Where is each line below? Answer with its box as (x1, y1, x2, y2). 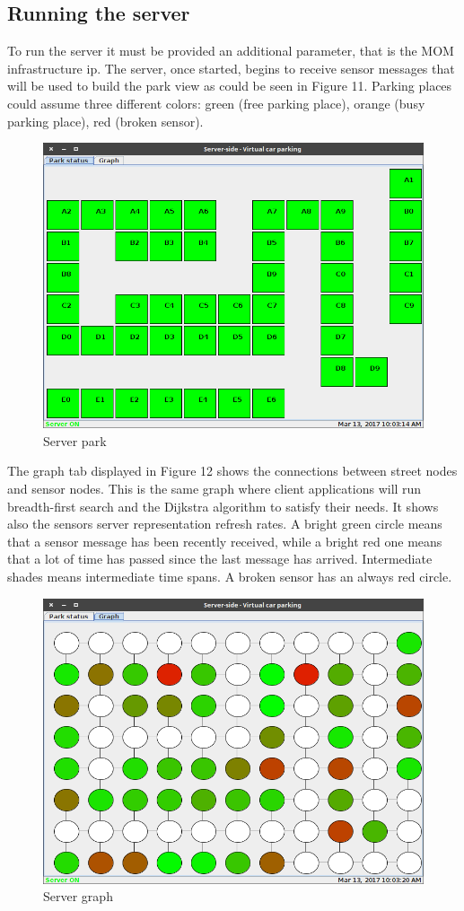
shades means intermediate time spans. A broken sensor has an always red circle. (7, 566, 452, 585)
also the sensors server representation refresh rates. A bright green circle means (7, 514, 442, 533)
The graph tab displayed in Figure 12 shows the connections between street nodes (7, 461, 458, 480)
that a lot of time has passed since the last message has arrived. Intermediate (7, 549, 433, 568)
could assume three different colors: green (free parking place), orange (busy (7, 93, 425, 112)
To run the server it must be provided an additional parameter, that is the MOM (7, 41, 454, 60)
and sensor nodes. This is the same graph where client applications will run (7, 478, 422, 497)
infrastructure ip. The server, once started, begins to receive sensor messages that (7, 58, 455, 77)
